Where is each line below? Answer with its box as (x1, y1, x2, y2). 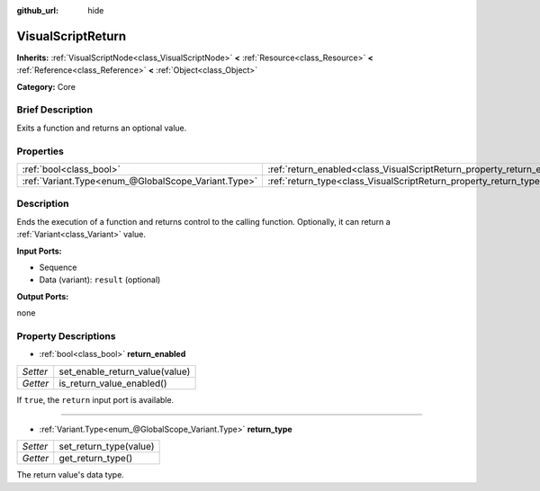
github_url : (16, 5, 58, 15)
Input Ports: (16, 245, 62, 256)
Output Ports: (16, 290, 69, 301)
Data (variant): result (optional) (39, 274, 161, 285)
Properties (16, 145, 65, 157)
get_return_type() (58, 452, 133, 465)
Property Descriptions (16, 329, 116, 342)
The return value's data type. (16, 469, 125, 480)
